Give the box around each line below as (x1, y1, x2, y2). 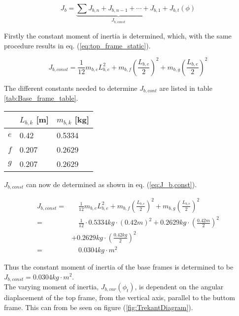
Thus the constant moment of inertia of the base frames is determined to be (4, 261, 234, 272)
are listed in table (159, 82, 212, 93)
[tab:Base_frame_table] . (4, 93, 78, 103)
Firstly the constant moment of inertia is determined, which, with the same (4, 31, 232, 41)
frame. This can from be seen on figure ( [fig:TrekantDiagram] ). (4, 302, 193, 312)
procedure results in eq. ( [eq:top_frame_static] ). (4, 40, 151, 50)
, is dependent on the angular (135, 281, 224, 291)
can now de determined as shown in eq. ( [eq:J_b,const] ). (26, 179, 197, 189)
